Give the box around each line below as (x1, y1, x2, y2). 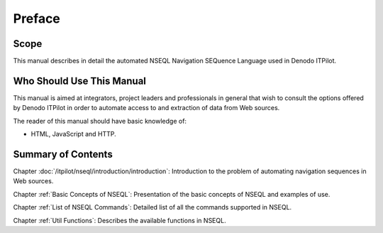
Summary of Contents (13, 148, 113, 160)
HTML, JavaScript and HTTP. (30, 130, 116, 139)
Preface (13, 11, 60, 26)
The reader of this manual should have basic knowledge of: (13, 116, 187, 125)
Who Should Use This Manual (13, 75, 147, 87)
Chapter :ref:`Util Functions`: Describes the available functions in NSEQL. (13, 216, 226, 224)
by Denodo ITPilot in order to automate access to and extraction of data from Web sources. (13, 104, 280, 112)
